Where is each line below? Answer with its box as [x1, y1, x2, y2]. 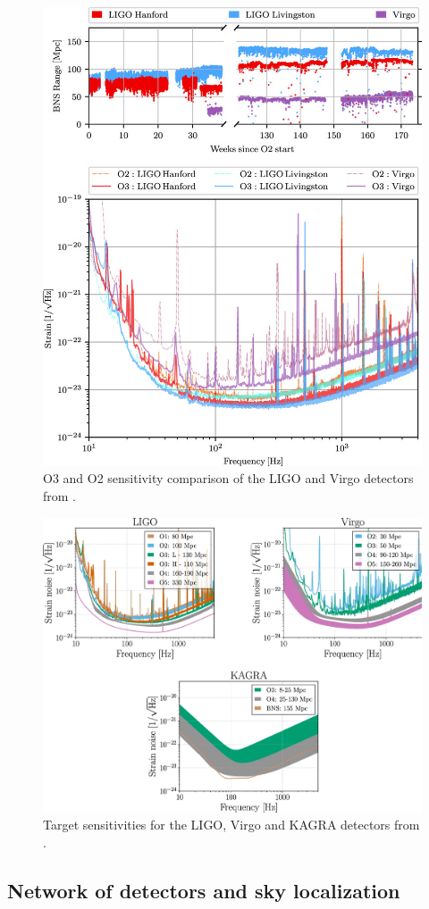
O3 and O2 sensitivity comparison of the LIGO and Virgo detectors [43, 469, 414, 488]
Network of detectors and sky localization [7, 876, 400, 904]
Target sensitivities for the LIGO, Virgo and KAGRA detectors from [43, 815, 420, 834]
